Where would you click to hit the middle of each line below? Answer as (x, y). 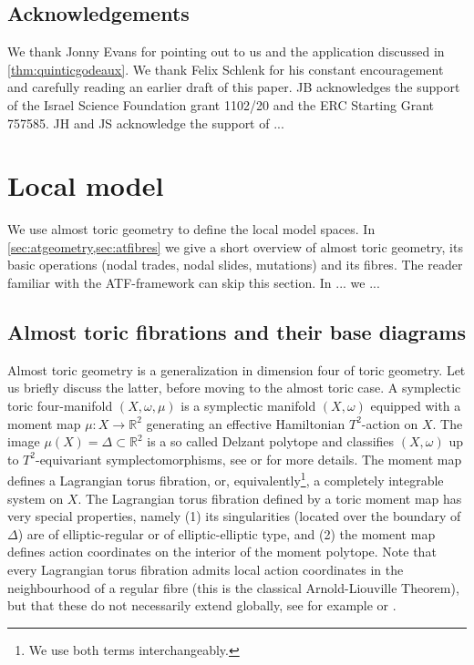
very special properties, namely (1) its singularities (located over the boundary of (234, 516)
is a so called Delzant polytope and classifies (271, 441)
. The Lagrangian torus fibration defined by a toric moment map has (270, 498)
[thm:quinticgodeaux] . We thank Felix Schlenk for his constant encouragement (226, 69)
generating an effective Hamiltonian (246, 423)
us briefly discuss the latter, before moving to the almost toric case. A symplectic (234, 388)
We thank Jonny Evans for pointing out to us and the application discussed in (226, 51)
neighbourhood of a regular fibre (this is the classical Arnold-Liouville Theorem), (233, 587)
